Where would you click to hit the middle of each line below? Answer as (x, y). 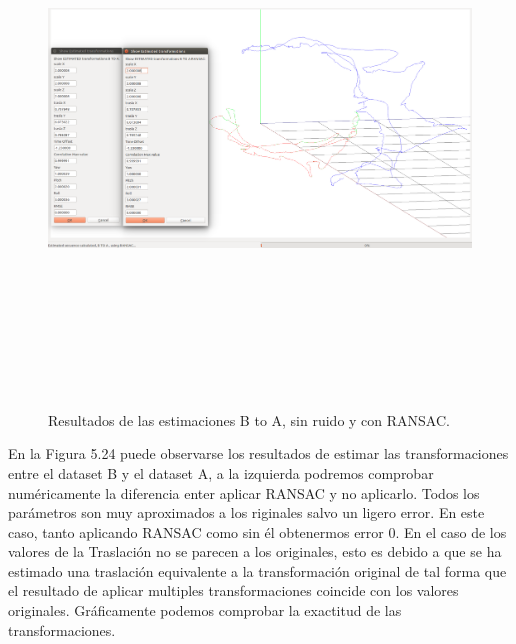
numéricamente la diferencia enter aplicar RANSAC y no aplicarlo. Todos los (244, 492)
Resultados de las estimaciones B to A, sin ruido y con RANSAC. (249, 419)
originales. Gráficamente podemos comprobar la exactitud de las (205, 610)
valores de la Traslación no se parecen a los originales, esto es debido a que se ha (255, 551)
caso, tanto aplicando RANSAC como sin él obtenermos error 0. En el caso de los (257, 531)
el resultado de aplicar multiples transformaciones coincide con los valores (233, 590)
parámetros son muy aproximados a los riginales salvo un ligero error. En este (246, 512)
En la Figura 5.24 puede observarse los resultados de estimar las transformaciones (258, 453)
